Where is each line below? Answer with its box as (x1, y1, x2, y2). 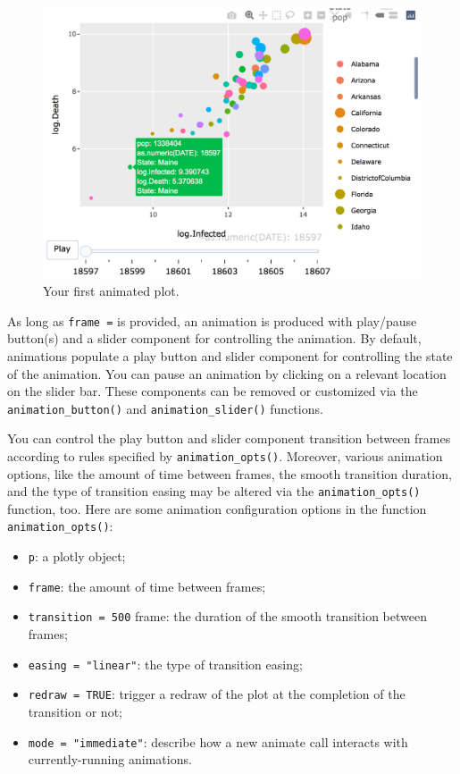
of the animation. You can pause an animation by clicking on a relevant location (7, 364, 447, 383)
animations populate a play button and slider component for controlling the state (7, 346, 453, 365)
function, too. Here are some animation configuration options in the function (7, 499, 427, 517)
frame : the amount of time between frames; (28, 576, 266, 595)
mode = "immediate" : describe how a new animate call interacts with (28, 732, 408, 751)
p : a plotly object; (28, 547, 126, 566)
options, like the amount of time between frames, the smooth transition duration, (7, 464, 452, 483)
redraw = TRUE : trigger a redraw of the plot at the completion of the (28, 685, 406, 703)
